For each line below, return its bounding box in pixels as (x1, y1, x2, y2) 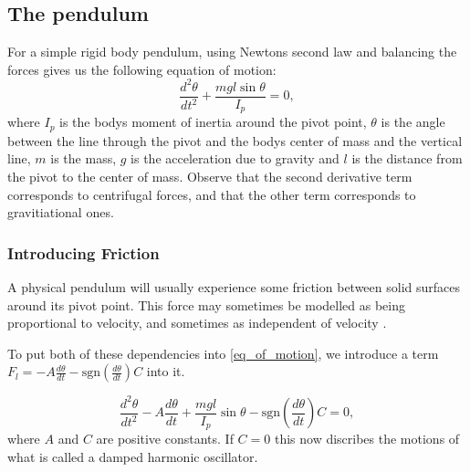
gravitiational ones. (7, 203, 114, 222)
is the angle (381, 112, 445, 131)
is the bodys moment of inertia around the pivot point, (59, 112, 367, 131)
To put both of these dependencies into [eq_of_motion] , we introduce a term (7, 343, 439, 362)
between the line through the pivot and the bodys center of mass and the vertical (7, 131, 463, 150)
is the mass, (50, 149, 117, 168)
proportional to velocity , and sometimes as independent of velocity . (7, 313, 387, 332)
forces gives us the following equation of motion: (7, 59, 277, 79)
